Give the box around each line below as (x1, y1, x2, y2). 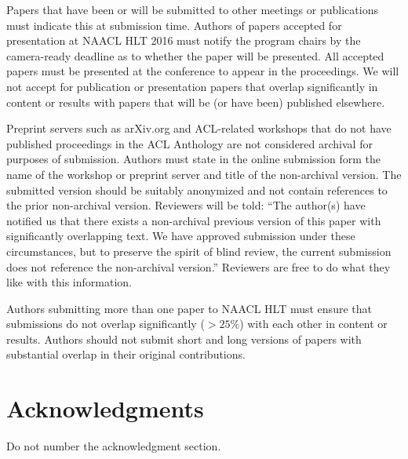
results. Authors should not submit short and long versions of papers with (6, 330, 362, 347)
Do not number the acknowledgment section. (6, 438, 221, 454)
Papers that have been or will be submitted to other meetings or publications (6, 2, 378, 17)
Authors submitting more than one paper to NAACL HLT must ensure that (6, 300, 372, 316)
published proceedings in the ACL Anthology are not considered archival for (6, 135, 373, 151)
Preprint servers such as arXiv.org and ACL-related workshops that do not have (6, 120, 392, 137)
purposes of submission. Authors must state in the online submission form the (6, 151, 381, 167)
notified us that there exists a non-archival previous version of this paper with (6, 212, 381, 228)
